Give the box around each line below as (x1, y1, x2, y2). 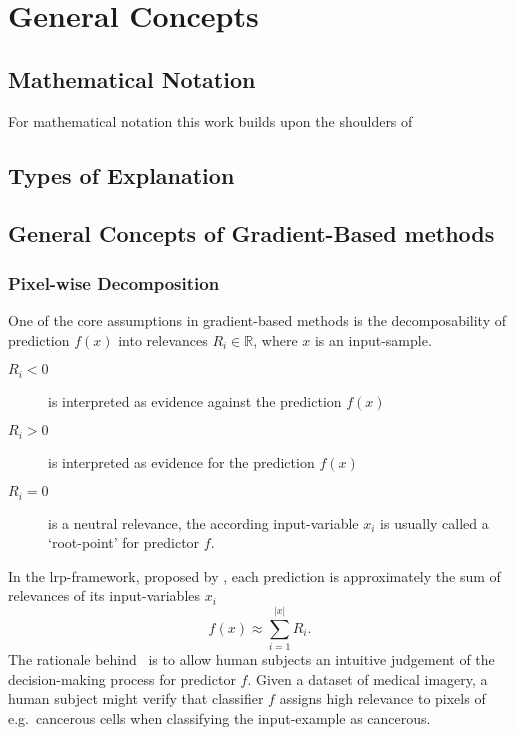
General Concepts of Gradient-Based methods (8, 218, 495, 249)
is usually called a (380, 512, 489, 533)
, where (253, 329, 298, 350)
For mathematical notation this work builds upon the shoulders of (8, 110, 413, 131)
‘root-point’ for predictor (48, 532, 200, 553)
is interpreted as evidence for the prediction (48, 451, 315, 472)
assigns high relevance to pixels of (279, 688, 486, 709)
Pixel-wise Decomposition (8, 270, 220, 295)
